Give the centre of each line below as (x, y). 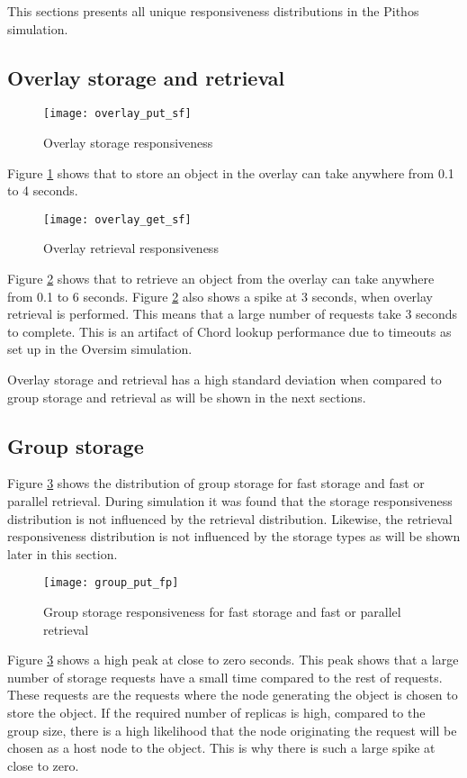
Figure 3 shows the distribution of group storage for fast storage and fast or (216, 483)
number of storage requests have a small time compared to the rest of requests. (225, 677)
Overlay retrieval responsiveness (131, 248)
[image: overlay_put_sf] (117, 114)
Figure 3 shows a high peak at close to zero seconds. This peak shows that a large (233, 660)
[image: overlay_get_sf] (117, 219)
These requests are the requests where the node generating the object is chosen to (233, 695)
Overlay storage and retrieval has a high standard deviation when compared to (225, 380)
